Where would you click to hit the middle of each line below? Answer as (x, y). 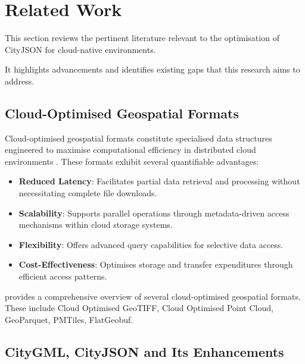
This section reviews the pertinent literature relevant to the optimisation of (142, 38)
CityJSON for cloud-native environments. (80, 49)
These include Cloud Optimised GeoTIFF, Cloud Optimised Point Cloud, (139, 308)
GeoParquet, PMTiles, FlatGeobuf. (69, 319)
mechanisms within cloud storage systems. (96, 225)
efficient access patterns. (63, 276)
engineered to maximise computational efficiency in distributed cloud (130, 150)
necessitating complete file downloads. (88, 193)
